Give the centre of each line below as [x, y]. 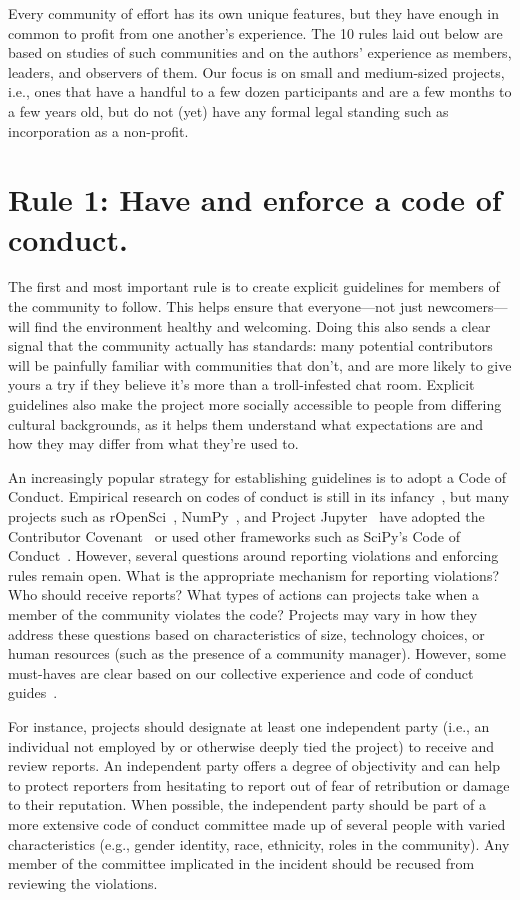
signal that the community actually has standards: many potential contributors [250, 345]
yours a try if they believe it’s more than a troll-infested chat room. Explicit [241, 384]
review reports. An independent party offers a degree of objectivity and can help [254, 765]
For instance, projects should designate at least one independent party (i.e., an [249, 725]
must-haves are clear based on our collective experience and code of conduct [241, 672]
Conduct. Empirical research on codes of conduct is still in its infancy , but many [259, 496]
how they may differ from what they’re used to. [153, 443]
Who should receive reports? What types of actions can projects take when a [244, 594]
